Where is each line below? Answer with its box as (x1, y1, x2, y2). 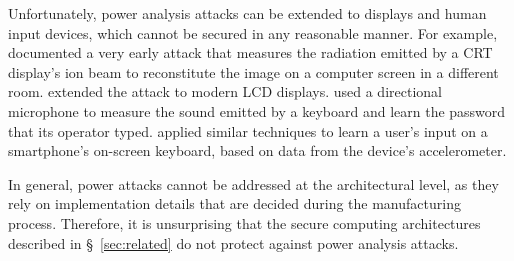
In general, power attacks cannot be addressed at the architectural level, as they (8, 173, 499, 194)
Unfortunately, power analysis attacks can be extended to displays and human (8, 3, 487, 23)
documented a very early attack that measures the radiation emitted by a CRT (8, 42, 493, 63)
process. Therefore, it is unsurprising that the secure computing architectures (8, 212, 481, 233)
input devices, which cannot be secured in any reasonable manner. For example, (8, 22, 498, 43)
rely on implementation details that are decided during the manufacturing (8, 193, 461, 214)
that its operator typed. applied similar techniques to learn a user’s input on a (8, 120, 488, 141)
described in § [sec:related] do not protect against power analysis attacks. (8, 232, 459, 253)
